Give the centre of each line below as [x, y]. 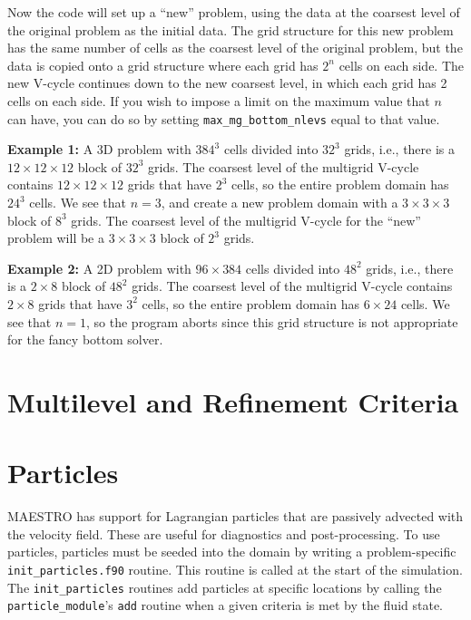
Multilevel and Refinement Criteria [233, 401]
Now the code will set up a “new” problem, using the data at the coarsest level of [234, 12]
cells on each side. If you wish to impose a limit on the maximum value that [219, 100]
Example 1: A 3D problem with [99, 149]
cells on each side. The [402, 65]
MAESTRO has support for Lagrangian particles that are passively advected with [235, 516]
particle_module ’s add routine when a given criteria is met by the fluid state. [225, 605]
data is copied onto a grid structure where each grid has [163, 65]
